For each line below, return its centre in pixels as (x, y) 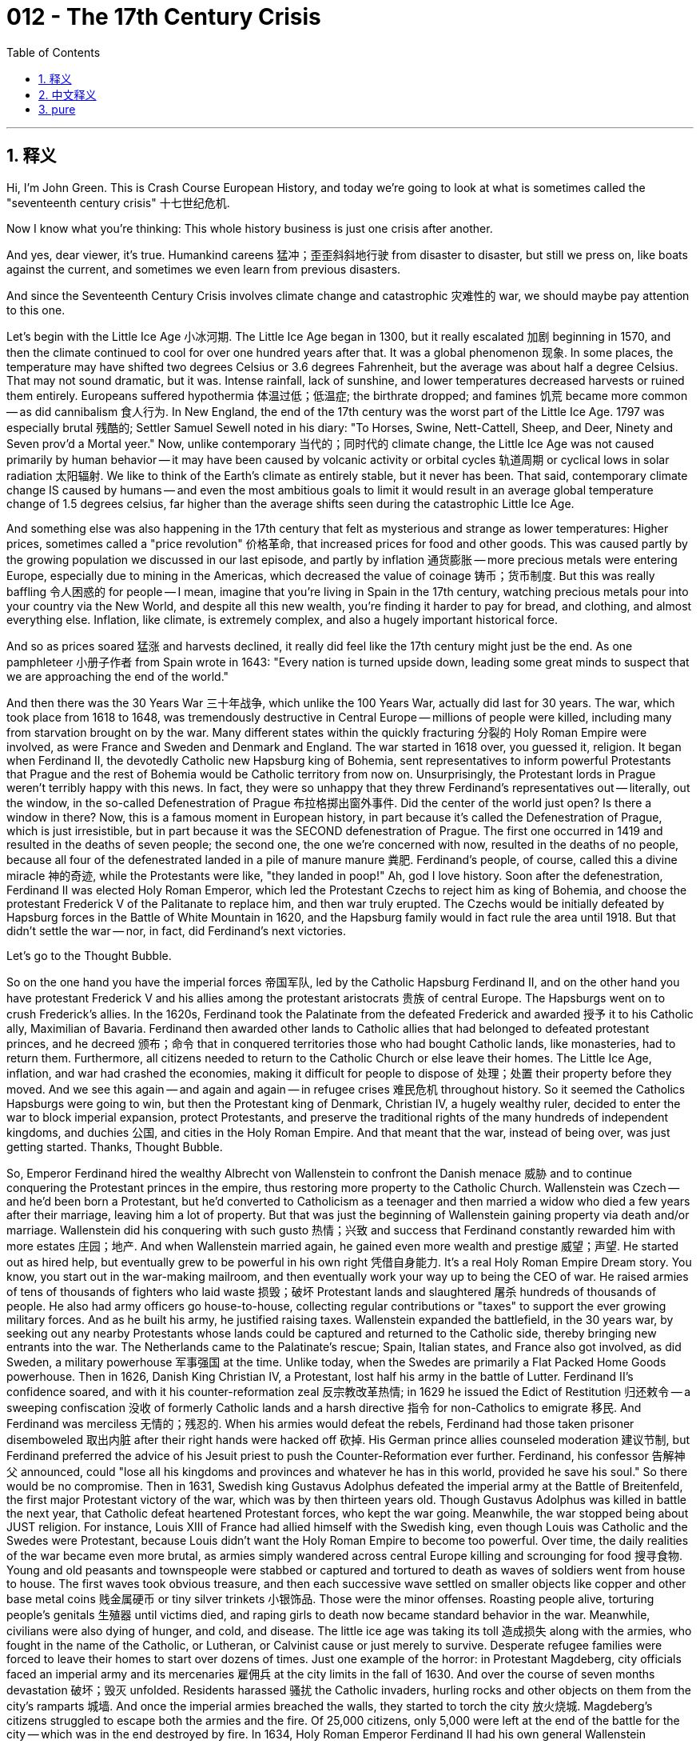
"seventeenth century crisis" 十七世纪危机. (118, 202)
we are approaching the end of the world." (118, 676)
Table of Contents (54, 52)
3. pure (57, 109)
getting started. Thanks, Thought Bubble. (115, 1146)
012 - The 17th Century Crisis (164, 17)
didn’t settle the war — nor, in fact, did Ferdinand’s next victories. (176, 930)
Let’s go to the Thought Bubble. (89, 955)
